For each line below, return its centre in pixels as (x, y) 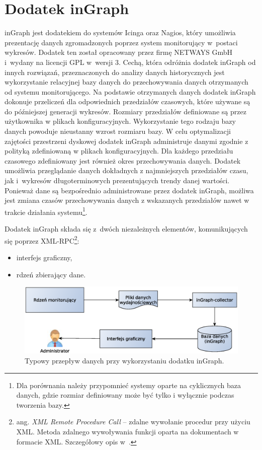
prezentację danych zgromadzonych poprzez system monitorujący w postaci (121, 42)
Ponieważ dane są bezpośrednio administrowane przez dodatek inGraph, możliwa (129, 190)
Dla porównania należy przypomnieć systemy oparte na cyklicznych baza (128, 385)
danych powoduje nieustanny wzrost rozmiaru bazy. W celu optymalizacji (118, 131)
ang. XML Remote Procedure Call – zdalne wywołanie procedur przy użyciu (133, 422)
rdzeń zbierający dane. (51, 274)
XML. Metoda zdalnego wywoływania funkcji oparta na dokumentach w (127, 431)
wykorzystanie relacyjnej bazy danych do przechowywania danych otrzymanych (126, 82)
